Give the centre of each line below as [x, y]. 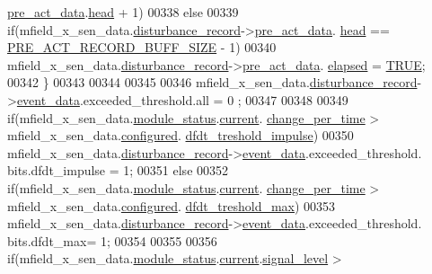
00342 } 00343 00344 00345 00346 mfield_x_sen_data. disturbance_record [212, 82]
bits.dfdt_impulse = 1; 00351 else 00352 [118, 170]
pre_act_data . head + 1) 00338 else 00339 [123, 12]
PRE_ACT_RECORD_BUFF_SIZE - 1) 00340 [142, 47]
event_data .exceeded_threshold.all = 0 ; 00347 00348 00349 [182, 99]
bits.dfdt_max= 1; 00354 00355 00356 [112, 240]
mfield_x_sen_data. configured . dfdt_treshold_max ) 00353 [172, 205]
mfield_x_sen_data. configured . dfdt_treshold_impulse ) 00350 [181, 135]
